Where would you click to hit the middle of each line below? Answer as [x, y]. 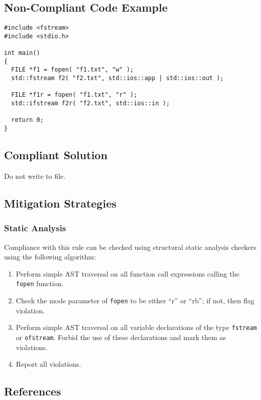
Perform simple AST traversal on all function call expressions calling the [127, 273]
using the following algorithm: [50, 257]
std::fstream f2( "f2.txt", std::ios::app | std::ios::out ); [117, 78]
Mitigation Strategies [60, 203]
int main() [22, 53]
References [33, 391]
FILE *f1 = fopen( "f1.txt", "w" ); [72, 70]
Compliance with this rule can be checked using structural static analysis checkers [130, 247]
